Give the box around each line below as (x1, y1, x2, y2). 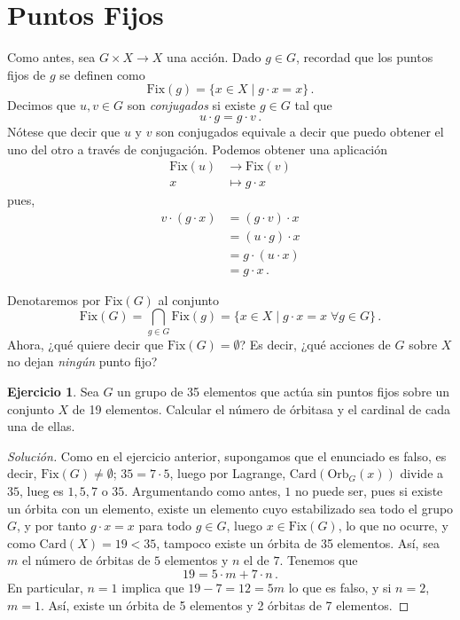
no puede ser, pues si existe (294, 481, 443, 499)
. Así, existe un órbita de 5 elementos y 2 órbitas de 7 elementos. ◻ (40, 595, 409, 614)
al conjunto (158, 290, 220, 309)
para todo (138, 516, 192, 535)
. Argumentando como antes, (124, 481, 281, 499)
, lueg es (19, 481, 64, 499)
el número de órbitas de (21, 551, 151, 569)
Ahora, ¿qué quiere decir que (7, 334, 164, 353)
